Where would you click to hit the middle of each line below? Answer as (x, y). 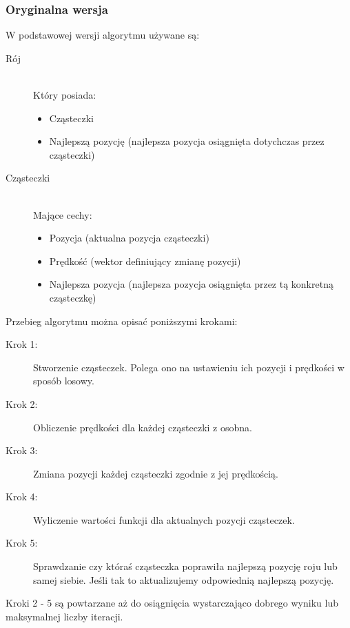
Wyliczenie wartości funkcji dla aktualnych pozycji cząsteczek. (164, 519)
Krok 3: (22, 450)
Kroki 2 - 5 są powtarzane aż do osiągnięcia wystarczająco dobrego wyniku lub (172, 603)
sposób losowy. (64, 381)
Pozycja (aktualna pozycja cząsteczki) (129, 238)
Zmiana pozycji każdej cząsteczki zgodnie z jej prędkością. (156, 473)
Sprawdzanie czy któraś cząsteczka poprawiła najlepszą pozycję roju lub (185, 566)
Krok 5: (22, 543)
